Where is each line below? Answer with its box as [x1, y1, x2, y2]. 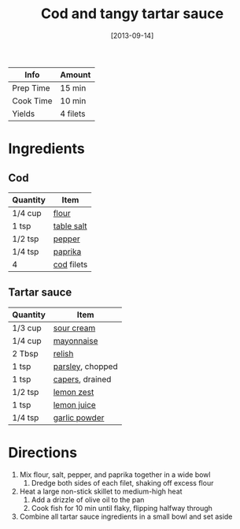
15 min [60, 82, 87, 93]
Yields [12, 108, 35, 119]
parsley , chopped [53, 360, 118, 371]
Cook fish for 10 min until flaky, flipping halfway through [31, 503, 212, 512]
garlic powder [53, 412, 105, 423]
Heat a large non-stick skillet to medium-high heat [19, 486, 183, 496]
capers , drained [53, 374, 112, 385]
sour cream [53, 322, 96, 333]
